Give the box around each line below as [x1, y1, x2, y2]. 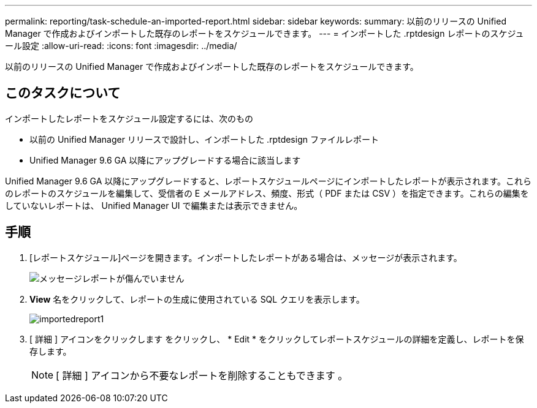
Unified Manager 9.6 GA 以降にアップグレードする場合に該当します [29, 154, 301, 165]
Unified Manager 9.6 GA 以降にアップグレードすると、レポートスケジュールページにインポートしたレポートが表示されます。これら [5, 175, 532, 186]
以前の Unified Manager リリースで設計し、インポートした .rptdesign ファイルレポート [29, 134, 379, 145]
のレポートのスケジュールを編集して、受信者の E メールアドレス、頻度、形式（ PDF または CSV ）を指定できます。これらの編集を [5, 187, 529, 198]
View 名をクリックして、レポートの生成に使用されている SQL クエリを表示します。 [29, 293, 365, 304]
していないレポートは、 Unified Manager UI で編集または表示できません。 [5, 200, 303, 211]
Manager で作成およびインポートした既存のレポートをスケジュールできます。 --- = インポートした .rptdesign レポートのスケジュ [5, 28, 524, 39]
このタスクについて [5, 85, 121, 101]
